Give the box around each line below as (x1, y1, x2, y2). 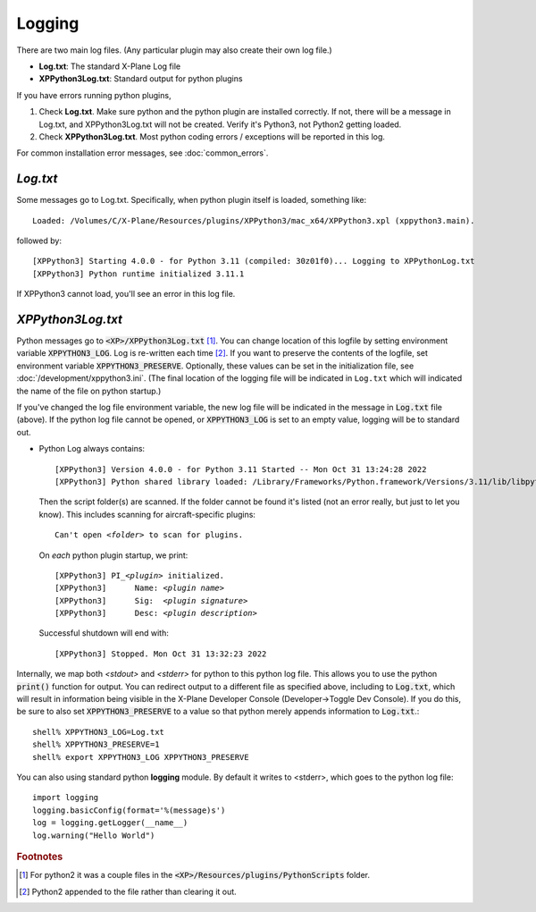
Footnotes (16, 850, 63, 863)
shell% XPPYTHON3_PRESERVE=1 (32, 739, 160, 750)
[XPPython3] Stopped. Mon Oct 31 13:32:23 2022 (54, 648, 267, 659)
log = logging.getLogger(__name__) (32, 818, 188, 828)
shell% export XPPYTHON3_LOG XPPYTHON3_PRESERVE (32, 752, 249, 762)
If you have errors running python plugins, (16, 89, 172, 100)
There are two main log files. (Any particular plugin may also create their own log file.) (16, 45, 332, 55)
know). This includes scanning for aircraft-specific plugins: (38, 509, 256, 519)
